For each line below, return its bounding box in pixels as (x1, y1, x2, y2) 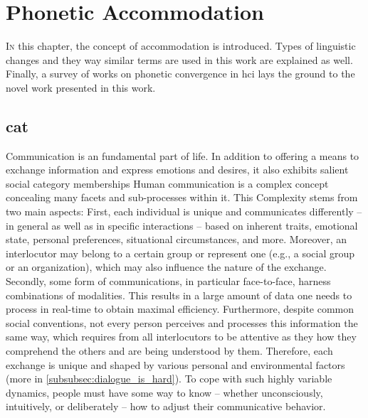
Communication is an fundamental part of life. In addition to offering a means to (6, 148, 359, 163)
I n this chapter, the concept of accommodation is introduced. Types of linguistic (6, 38, 356, 53)
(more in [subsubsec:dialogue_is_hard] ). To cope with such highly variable (6, 371, 332, 386)
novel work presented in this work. (6, 80, 156, 95)
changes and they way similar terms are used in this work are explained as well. (6, 52, 353, 67)
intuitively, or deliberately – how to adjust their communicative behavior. (6, 399, 326, 414)
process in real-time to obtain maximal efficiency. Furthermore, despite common (6, 301, 354, 316)
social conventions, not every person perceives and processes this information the (6, 315, 358, 330)
